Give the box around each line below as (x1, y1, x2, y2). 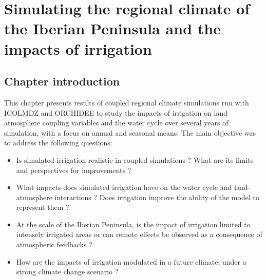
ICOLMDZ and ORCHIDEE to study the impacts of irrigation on (4, 107, 212, 118)
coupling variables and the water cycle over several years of (42, 117, 228, 128)
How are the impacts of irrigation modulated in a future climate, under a (16, 256, 246, 267)
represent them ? (16, 202, 69, 212)
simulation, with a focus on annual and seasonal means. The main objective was (4, 127, 256, 138)
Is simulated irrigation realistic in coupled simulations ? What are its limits (16, 154, 254, 165)
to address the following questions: (4, 137, 112, 148)
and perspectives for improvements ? (16, 164, 131, 175)
